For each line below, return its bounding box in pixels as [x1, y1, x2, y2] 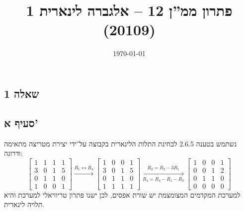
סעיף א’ [4, 115, 38, 130]
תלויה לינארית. [4, 199, 45, 210]
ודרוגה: [4, 148, 23, 158]
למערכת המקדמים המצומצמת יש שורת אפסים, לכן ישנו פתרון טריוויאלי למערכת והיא [4, 189, 241, 200]
